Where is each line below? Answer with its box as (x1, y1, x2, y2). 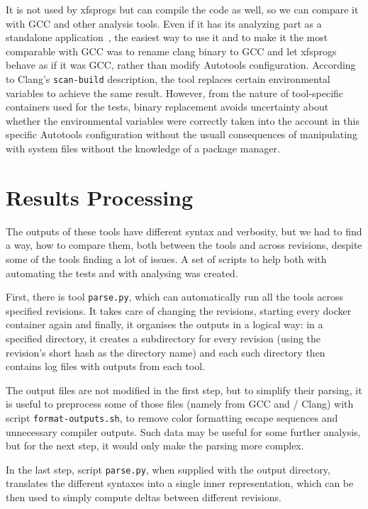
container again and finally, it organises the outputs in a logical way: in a (6, 317, 323, 332)
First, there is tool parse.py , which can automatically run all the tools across (6, 289, 344, 304)
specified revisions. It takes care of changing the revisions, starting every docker (6, 303, 352, 318)
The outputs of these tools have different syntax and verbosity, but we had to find (6, 223, 362, 238)
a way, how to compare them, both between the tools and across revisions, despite (6, 237, 362, 252)
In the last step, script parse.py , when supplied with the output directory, (6, 462, 330, 476)
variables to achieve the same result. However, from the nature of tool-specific (6, 85, 344, 100)
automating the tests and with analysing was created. (6, 265, 238, 280)
